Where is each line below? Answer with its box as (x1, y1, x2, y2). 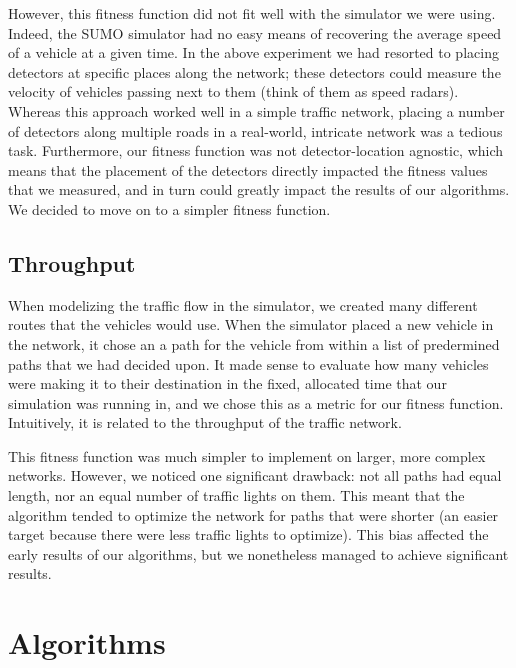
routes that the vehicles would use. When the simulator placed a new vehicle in (8, 314, 494, 335)
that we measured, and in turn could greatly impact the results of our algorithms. (8, 179, 510, 200)
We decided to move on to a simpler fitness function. (8, 198, 331, 219)
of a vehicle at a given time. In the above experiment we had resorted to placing (8, 42, 499, 63)
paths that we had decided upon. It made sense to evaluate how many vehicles (8, 353, 489, 374)
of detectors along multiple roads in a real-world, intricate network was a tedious (8, 120, 503, 141)
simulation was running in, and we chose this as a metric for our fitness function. (8, 392, 504, 413)
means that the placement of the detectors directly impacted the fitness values (8, 159, 488, 180)
